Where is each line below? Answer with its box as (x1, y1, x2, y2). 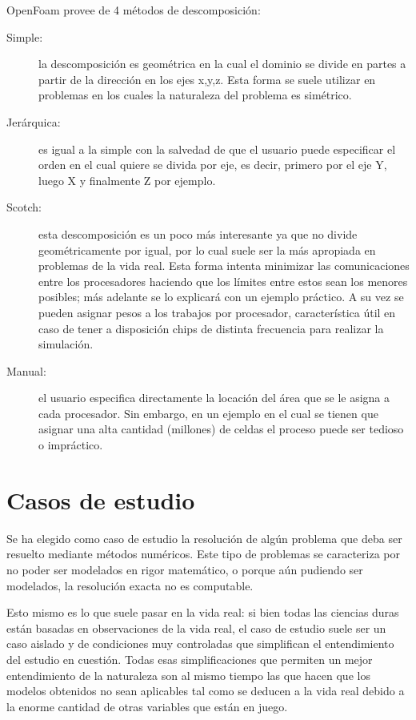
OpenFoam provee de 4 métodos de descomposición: (6, 2, 261, 18)
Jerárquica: (6, 113, 61, 130)
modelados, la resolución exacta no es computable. (6, 577, 254, 593)
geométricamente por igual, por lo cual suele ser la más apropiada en (38, 241, 376, 258)
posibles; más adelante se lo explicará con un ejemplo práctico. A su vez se (38, 288, 404, 305)
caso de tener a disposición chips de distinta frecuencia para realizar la (38, 320, 384, 336)
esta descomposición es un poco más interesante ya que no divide (38, 225, 358, 242)
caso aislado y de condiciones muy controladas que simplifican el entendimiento (6, 635, 394, 652)
